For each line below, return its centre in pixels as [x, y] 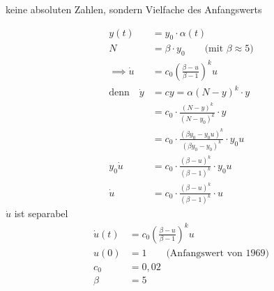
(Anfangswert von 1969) [218, 253]
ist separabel [41, 213]
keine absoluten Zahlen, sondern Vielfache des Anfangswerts [134, 9]
